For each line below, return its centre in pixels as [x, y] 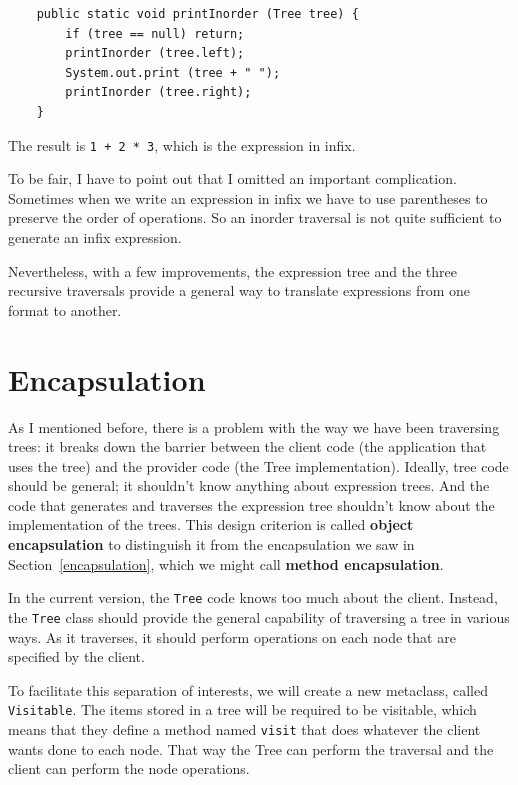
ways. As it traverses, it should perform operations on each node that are [232, 636]
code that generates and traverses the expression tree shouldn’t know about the [251, 504]
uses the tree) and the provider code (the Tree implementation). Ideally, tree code [258, 465]
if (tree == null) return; [155, 33]
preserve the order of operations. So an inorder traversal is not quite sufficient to [255, 217]
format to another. [65, 309]
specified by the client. [76, 656]
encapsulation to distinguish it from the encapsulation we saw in [211, 544]
